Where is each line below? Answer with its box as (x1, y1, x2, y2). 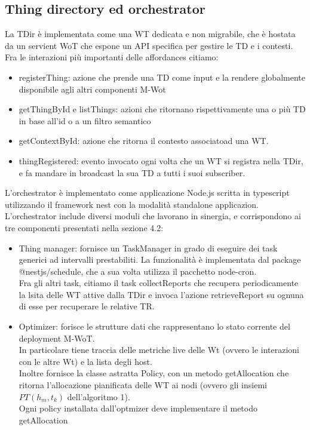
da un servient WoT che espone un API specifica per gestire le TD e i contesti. (5, 39, 293, 51)
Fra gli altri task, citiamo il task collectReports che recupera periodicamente (19, 277, 299, 289)
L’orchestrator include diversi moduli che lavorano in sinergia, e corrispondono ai (5, 210, 301, 222)
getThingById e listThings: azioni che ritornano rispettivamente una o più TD (19, 103, 306, 115)
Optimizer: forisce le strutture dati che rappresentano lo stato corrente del (19, 320, 290, 333)
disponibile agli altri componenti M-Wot (19, 82, 166, 95)
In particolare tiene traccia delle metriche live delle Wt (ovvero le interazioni (19, 343, 299, 356)
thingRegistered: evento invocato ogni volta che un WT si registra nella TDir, (19, 154, 303, 167)
